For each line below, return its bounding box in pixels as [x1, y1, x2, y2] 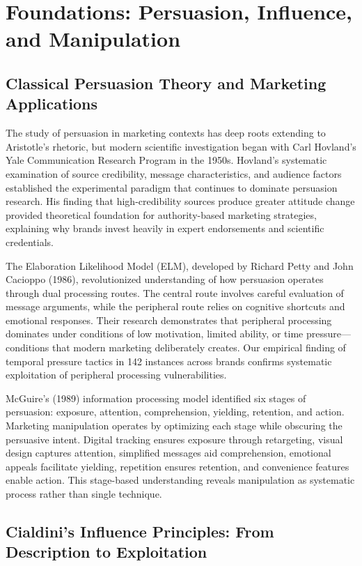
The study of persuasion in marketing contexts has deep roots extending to [6, 125, 326, 140]
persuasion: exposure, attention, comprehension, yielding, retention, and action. [6, 404, 345, 419]
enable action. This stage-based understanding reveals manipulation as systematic [6, 473, 355, 487]
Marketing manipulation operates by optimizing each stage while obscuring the [6, 418, 343, 433]
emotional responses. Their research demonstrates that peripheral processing [6, 312, 332, 327]
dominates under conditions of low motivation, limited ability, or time [6, 326, 304, 341]
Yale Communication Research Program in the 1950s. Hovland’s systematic [6, 153, 327, 167]
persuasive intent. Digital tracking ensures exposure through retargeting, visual [6, 431, 343, 446]
